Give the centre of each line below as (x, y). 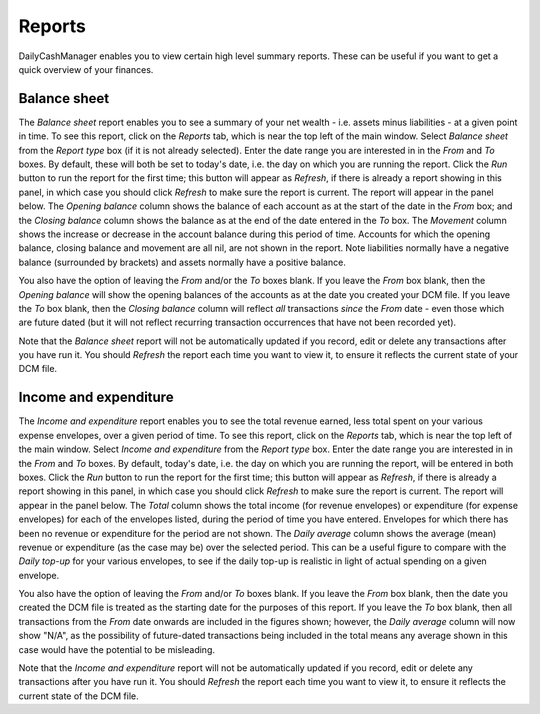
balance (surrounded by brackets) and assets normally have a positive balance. (182, 262)
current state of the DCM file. (78, 696)
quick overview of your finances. (86, 69)
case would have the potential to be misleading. (116, 649)
